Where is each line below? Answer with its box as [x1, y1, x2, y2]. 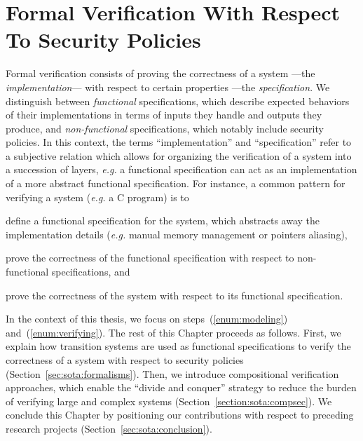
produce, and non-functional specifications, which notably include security [6, 121, 324, 135]
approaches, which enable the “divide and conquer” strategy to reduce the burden [6, 380, 357, 395]
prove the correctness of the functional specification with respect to [6, 250, 294, 265]
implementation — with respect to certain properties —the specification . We [6, 79, 330, 94]
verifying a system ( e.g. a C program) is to [6, 189, 189, 204]
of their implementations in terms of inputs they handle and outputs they [6, 107, 322, 122]
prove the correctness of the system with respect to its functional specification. [6, 287, 343, 302]
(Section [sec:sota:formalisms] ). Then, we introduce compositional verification [6, 366, 339, 381]
